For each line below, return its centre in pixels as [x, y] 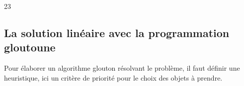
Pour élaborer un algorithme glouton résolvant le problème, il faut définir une [122, 68]
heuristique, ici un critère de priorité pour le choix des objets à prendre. [113, 77]
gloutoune [30, 47]
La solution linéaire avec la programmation [117, 32]
